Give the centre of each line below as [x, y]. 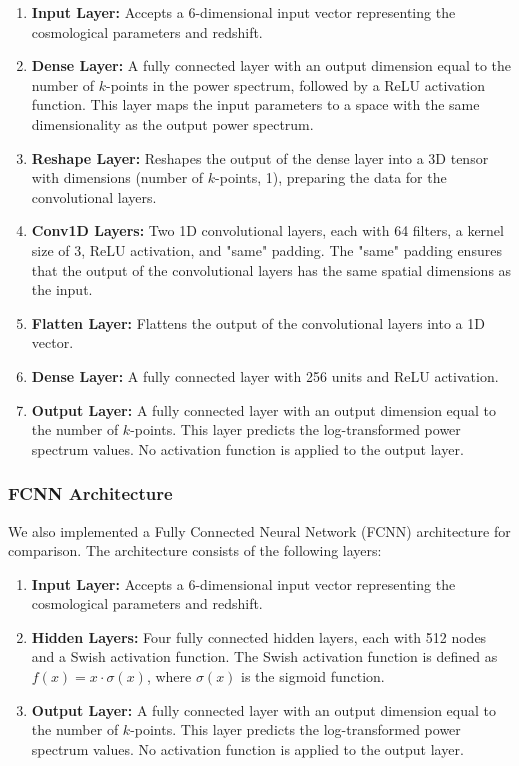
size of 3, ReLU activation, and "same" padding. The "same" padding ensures [266, 249]
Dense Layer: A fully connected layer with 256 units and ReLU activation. [265, 375]
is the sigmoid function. [313, 676]
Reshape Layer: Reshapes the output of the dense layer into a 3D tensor [260, 157]
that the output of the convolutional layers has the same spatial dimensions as [271, 269]
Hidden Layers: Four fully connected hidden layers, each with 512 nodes [259, 636]
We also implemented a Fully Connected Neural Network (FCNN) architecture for [259, 530]
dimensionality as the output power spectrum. [172, 123]
